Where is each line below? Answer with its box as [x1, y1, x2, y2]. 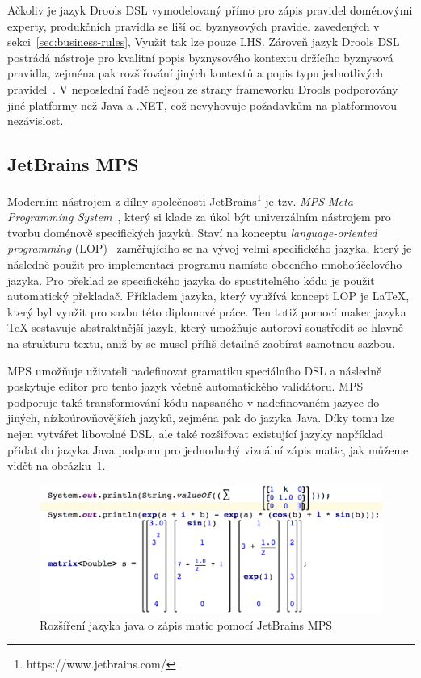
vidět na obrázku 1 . [7, 457, 106, 474]
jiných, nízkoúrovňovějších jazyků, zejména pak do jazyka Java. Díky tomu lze [7, 409, 395, 426]
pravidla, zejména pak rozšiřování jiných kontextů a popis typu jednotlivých [7, 65, 384, 82]
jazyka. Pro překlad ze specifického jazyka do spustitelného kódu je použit [7, 271, 375, 288]
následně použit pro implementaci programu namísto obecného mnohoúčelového [7, 255, 402, 272]
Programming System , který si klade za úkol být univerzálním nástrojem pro [7, 208, 391, 225]
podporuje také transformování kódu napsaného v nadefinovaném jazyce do [7, 393, 380, 410]
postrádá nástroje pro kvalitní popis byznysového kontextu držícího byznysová [7, 48, 394, 65]
